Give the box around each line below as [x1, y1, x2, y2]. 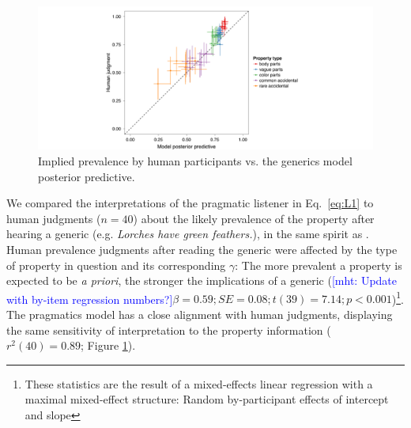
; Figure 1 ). [81, 337, 136, 354]
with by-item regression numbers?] [6, 290, 173, 307]
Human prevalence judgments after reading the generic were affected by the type [6, 241, 398, 257]
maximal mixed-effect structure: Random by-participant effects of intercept [25, 391, 389, 407]
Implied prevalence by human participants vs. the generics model [38, 152, 353, 169]
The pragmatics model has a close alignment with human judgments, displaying [6, 305, 393, 322]
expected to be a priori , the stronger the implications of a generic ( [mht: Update [6, 272, 398, 289]
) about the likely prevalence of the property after [133, 210, 375, 226]
